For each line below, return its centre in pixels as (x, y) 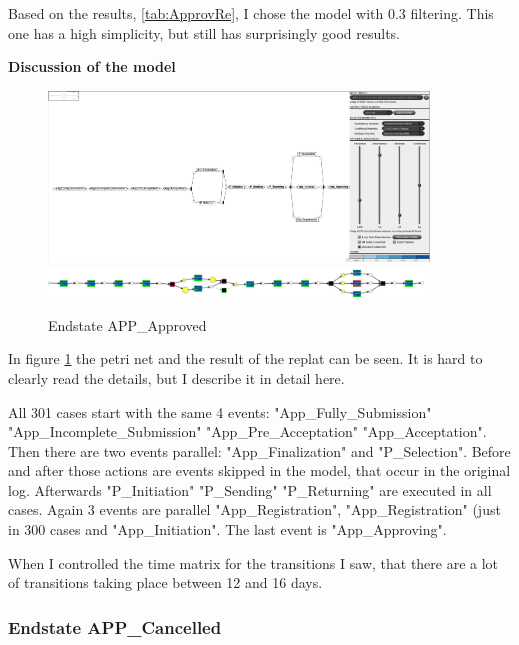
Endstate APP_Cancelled (115, 626)
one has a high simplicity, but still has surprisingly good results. (204, 32)
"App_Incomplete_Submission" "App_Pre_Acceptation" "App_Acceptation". (247, 431)
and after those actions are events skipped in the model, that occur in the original (259, 470)
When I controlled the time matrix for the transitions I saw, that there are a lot (253, 562)
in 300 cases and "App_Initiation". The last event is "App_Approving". (227, 529)
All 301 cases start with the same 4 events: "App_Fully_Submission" (220, 411)
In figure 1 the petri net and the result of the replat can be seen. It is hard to (245, 358)
